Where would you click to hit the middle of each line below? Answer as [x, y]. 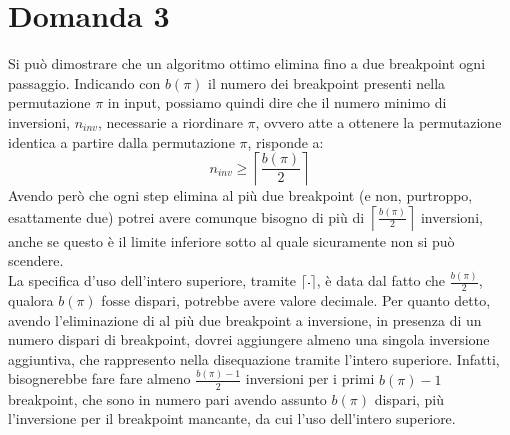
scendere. [36, 260]
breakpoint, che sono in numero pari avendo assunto [167, 398]
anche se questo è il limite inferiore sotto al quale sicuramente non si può [231, 240]
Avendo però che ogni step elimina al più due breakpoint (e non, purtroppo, [240, 195]
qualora [31, 300]
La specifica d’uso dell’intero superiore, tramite [152, 280]
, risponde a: [285, 141]
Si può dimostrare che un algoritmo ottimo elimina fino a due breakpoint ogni [247, 63]
